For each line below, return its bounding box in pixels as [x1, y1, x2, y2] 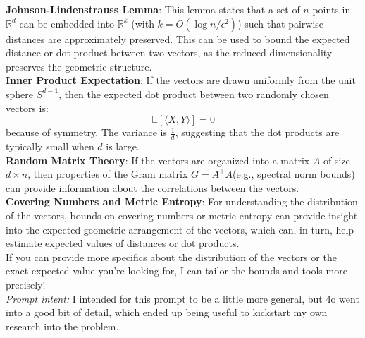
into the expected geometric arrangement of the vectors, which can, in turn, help [6, 222, 354, 236]
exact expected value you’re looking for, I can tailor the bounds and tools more [6, 263, 347, 278]
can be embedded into [19, 16, 115, 30]
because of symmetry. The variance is [6, 125, 167, 140]
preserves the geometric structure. [6, 59, 152, 73]
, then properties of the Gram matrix [27, 167, 188, 181]
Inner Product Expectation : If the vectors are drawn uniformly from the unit [6, 73, 356, 87]
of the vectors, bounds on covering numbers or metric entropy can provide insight [6, 207, 358, 222]
